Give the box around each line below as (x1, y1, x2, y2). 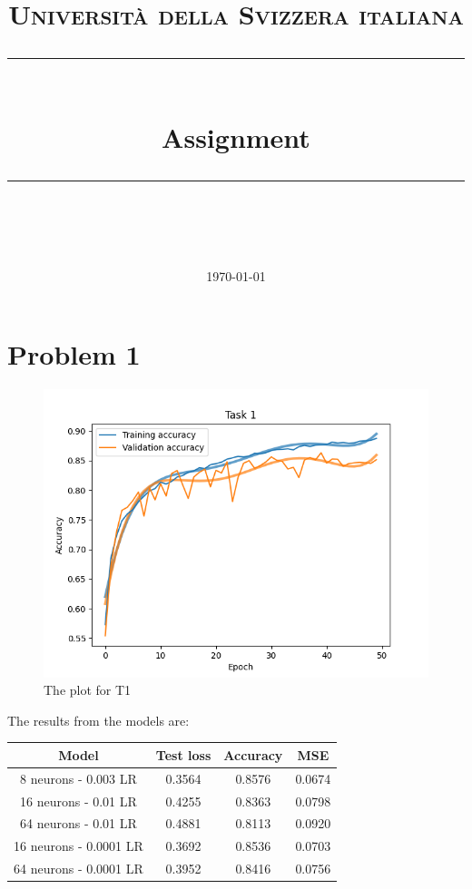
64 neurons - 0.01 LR (20, 814, 137, 833)
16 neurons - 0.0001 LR (14, 836, 143, 855)
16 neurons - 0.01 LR (20, 791, 137, 810)
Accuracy (223, 745, 283, 764)
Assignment (162, 118, 310, 155)
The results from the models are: (7, 710, 190, 729)
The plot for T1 (44, 680, 132, 699)
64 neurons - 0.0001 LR (14, 859, 143, 878)
